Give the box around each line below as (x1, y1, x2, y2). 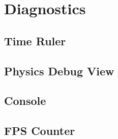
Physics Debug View (4, 63, 114, 78)
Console (4, 93, 46, 108)
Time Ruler (4, 33, 66, 48)
